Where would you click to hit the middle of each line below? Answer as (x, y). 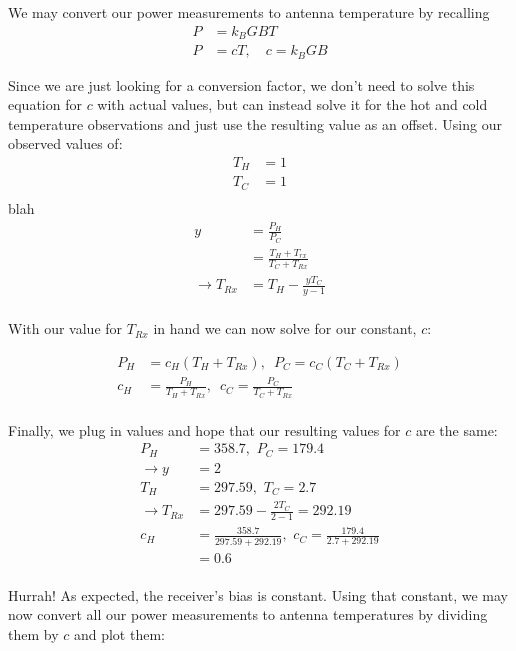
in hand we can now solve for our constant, (285, 328)
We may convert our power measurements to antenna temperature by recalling (249, 12)
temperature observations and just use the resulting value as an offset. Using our (255, 123)
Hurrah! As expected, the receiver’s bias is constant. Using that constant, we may (258, 594)
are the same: (456, 429)
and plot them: (119, 634)
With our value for (65, 328)
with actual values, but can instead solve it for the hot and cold (292, 104)
